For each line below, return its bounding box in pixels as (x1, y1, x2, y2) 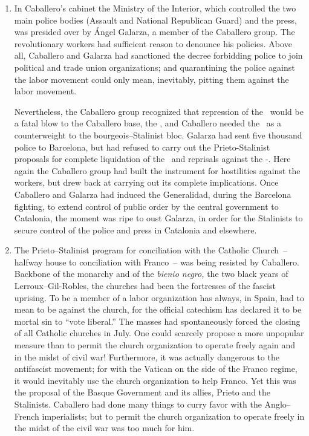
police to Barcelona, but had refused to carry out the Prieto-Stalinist (14, 140, 270, 153)
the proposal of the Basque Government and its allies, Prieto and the (14, 386, 271, 399)
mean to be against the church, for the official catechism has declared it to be (14, 303, 302, 316)
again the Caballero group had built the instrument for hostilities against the (14, 164, 301, 177)
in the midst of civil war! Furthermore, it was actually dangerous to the (14, 350, 279, 363)
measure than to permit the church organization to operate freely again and (14, 339, 296, 351)
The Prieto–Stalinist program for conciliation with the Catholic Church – (14, 244, 288, 256)
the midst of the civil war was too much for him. (14, 421, 195, 434)
